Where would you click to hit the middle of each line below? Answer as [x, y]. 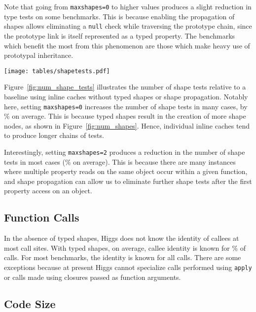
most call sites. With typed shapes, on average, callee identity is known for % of [125, 247]
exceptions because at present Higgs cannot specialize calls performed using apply [128, 267]
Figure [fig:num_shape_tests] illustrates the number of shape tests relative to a [125, 87]
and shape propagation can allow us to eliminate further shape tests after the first [128, 181]
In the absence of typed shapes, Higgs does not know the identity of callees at [122, 238]
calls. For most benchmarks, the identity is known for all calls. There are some [123, 257]
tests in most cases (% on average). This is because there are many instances [120, 161]
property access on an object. [48, 191]
